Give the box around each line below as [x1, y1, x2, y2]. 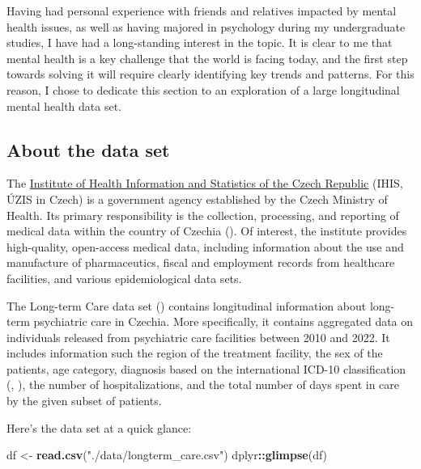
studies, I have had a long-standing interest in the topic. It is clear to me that [6, 34, 393, 51]
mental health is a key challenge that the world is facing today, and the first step [6, 49, 408, 66]
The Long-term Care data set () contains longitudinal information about [6, 297, 367, 314]
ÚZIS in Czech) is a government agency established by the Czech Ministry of [6, 190, 388, 207]
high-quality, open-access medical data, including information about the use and [6, 238, 404, 255]
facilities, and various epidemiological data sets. [6, 269, 242, 286]
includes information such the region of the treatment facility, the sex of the [6, 344, 383, 361]
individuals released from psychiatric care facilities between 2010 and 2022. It [6, 328, 390, 345]
